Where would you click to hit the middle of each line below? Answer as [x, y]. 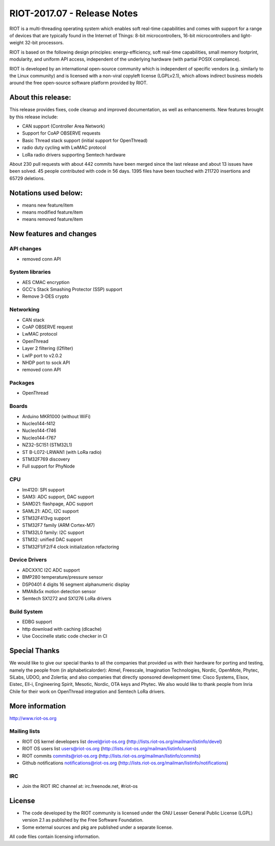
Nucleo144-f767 [39, 438]
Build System [26, 612]
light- [246, 35]
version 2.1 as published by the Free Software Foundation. [83, 820]
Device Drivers [28, 560]
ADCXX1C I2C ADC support [51, 570]
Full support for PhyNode [49, 466]
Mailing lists [25, 731]
